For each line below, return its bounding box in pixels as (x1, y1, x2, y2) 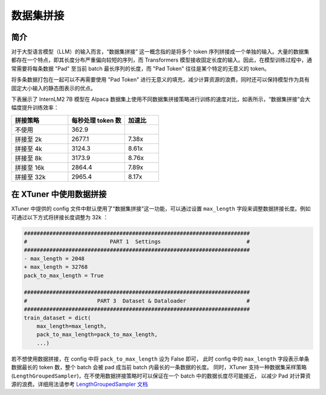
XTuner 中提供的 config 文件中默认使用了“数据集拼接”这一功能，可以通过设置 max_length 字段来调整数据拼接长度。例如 (11, 205, 311, 213)
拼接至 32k (14, 173, 46, 181)
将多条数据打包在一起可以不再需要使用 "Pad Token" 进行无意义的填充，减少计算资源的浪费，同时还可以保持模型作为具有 (11, 76, 310, 83)
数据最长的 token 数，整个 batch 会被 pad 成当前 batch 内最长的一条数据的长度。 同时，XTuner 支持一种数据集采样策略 (11, 364, 307, 371)
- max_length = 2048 (24, 255, 85, 262)
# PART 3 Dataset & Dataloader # (24, 297, 251, 304)
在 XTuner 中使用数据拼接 (11, 189, 107, 199)
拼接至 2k (14, 135, 42, 143)
